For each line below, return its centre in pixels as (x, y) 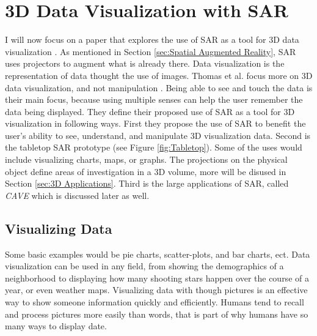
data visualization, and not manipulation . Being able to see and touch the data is (159, 87)
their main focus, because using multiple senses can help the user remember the (154, 99)
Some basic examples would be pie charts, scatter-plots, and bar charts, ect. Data (158, 254)
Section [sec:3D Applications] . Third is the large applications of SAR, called (147, 183)
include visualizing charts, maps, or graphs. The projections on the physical (146, 159)
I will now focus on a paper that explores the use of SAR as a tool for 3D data (152, 39)
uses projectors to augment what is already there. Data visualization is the (145, 63)
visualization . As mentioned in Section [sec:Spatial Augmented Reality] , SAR (151, 51)
